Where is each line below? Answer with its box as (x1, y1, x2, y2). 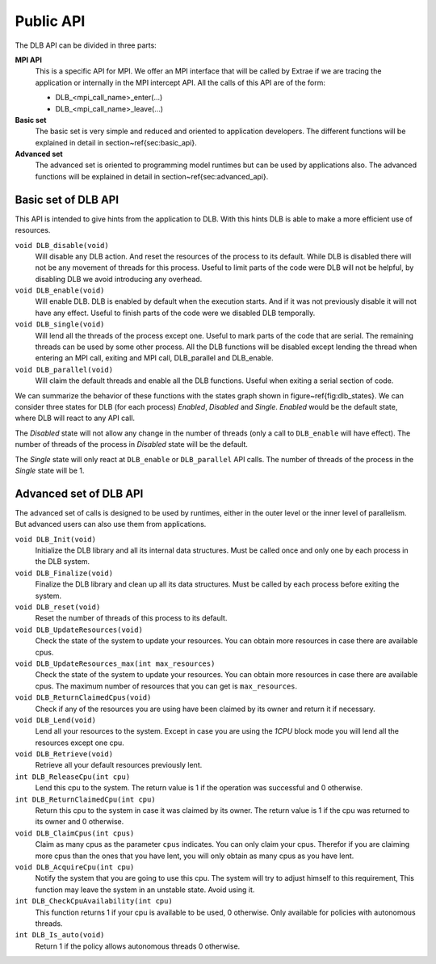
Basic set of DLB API (15, 192, 119, 206)
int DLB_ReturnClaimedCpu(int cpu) (15, 794, 157, 804)
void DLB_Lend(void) (15, 715, 97, 725)
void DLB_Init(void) (15, 534, 97, 544)
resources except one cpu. (35, 738, 124, 747)
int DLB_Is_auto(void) (15, 930, 105, 940)
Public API (15, 12, 86, 30)
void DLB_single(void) (15, 320, 105, 329)
